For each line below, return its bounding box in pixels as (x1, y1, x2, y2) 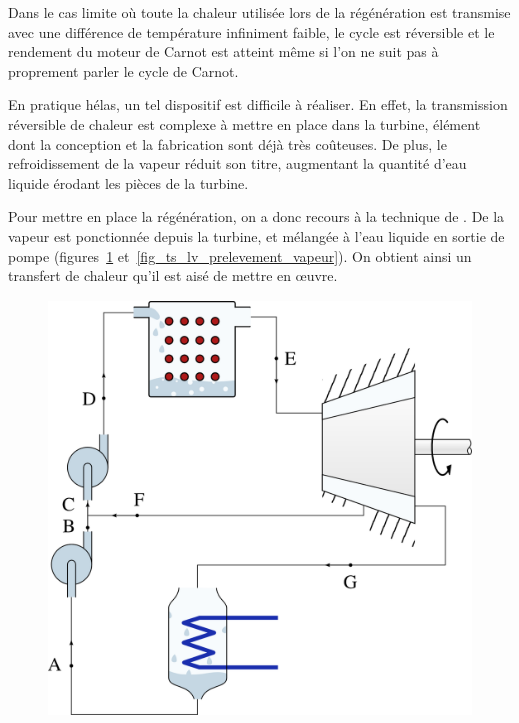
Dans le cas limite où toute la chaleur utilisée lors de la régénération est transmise (8, 2, 511, 22)
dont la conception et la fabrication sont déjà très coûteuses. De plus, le (8, 133, 447, 154)
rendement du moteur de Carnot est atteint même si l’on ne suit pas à (8, 41, 439, 62)
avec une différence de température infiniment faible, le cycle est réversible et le (8, 21, 495, 42)
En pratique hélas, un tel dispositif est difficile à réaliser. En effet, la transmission (8, 94, 508, 115)
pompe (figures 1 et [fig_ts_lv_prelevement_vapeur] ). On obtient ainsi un (8, 245, 472, 266)
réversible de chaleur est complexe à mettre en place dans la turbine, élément (8, 113, 481, 134)
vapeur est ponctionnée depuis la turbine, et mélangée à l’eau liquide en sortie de (8, 225, 505, 246)
